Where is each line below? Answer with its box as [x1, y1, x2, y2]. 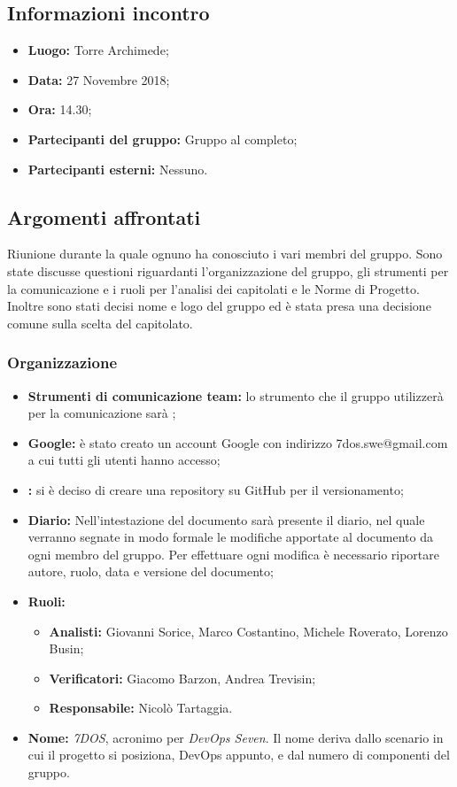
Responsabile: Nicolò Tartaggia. [49, 698, 233, 717]
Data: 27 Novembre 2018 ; [27, 70, 170, 89]
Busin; [49, 639, 84, 658]
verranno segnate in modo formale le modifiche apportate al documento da [27, 528, 433, 546]
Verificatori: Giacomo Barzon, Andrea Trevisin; [49, 668, 316, 687]
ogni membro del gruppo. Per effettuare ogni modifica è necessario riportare [27, 544, 440, 563]
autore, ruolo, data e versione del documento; [27, 562, 274, 581]
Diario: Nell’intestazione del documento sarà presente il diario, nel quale [27, 510, 425, 529]
